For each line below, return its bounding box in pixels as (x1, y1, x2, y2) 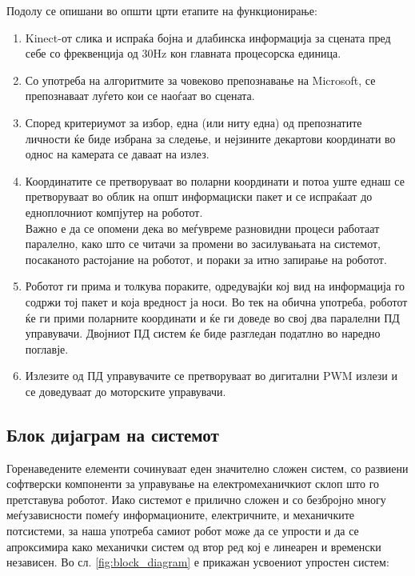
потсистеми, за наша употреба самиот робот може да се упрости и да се (6, 522, 359, 539)
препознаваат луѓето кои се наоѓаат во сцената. (25, 87, 255, 104)
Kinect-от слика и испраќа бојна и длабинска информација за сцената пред (25, 29, 391, 46)
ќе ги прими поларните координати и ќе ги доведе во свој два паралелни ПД (25, 309, 400, 326)
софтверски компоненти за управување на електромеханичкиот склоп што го (6, 475, 380, 492)
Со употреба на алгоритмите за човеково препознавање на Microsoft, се (25, 71, 376, 88)
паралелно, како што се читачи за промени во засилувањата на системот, (25, 235, 381, 252)
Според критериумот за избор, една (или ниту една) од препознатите (25, 114, 362, 130)
